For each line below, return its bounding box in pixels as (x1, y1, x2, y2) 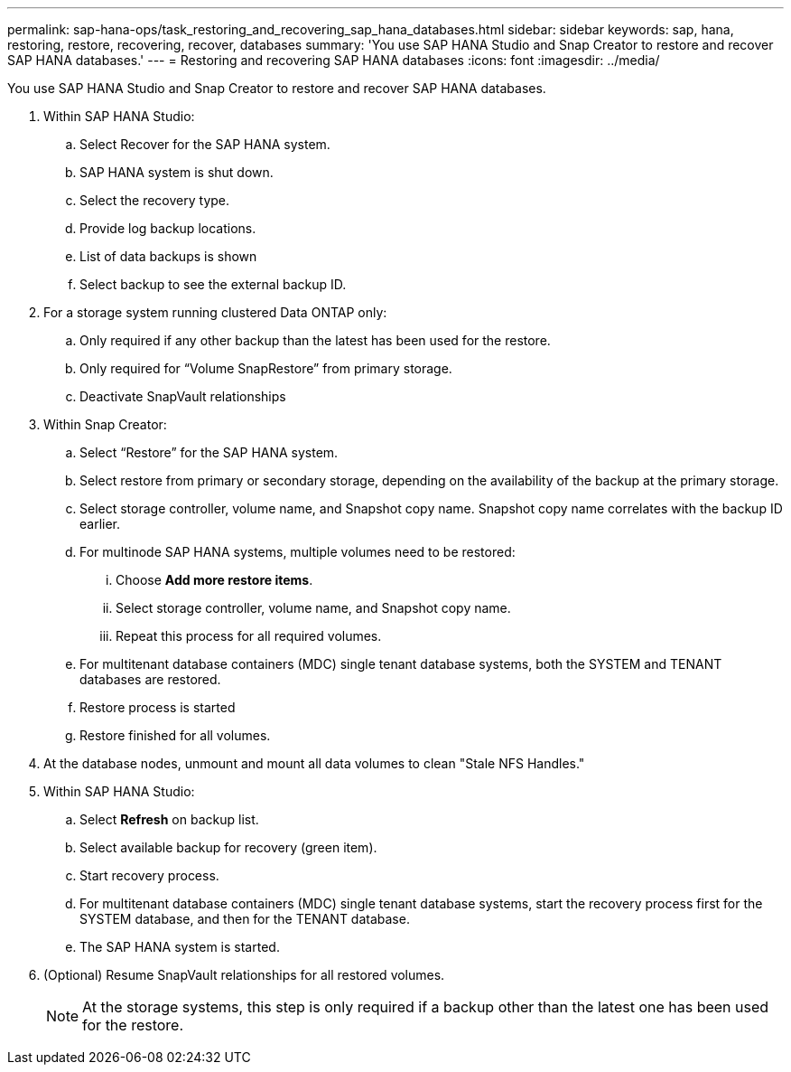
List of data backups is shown (79, 249, 257, 264)
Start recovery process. (79, 868, 219, 883)
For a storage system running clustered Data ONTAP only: (43, 305, 387, 320)
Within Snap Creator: (43, 417, 167, 432)
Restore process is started (79, 700, 236, 715)
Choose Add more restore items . (116, 572, 313, 588)
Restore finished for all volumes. (79, 728, 271, 743)
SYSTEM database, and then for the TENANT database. (79, 911, 410, 926)
